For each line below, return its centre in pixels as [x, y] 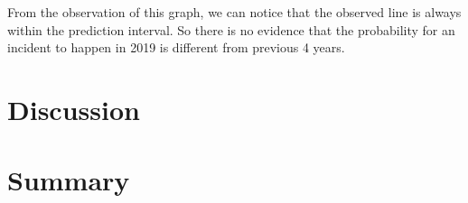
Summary [69, 180]
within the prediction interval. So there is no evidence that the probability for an [231, 29]
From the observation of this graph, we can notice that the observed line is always [234, 12]
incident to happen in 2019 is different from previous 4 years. [176, 47]
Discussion [74, 109]
